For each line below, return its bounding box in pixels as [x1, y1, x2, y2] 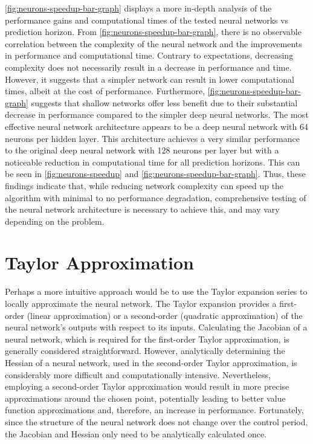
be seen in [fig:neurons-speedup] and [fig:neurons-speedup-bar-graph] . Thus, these [5, 167, 306, 180]
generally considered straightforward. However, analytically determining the [5, 344, 285, 357]
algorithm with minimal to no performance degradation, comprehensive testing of [5, 191, 306, 204]
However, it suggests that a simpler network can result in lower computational [5, 72, 294, 85]
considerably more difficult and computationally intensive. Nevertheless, [5, 368, 271, 381]
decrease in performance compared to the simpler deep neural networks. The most [5, 108, 309, 121]
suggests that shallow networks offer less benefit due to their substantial [31, 96, 298, 109]
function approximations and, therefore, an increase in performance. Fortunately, [5, 404, 304, 416]
